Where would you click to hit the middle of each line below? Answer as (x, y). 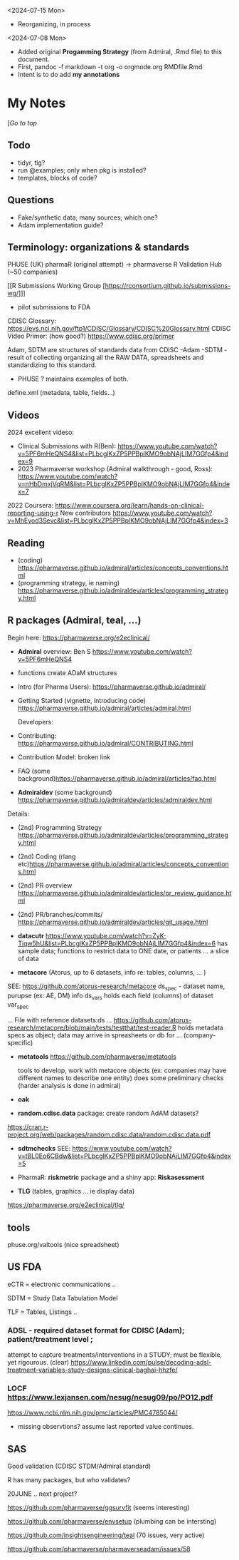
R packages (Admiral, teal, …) (74, 621)
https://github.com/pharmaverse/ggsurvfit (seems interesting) (99, 1508)
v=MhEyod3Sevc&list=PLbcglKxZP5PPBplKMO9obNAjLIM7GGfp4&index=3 (118, 520)
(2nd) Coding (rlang (47, 856)
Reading (26, 543)
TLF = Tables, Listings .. (42, 1312)
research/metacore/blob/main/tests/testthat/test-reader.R (92, 1028)
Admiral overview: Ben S (54, 651)
